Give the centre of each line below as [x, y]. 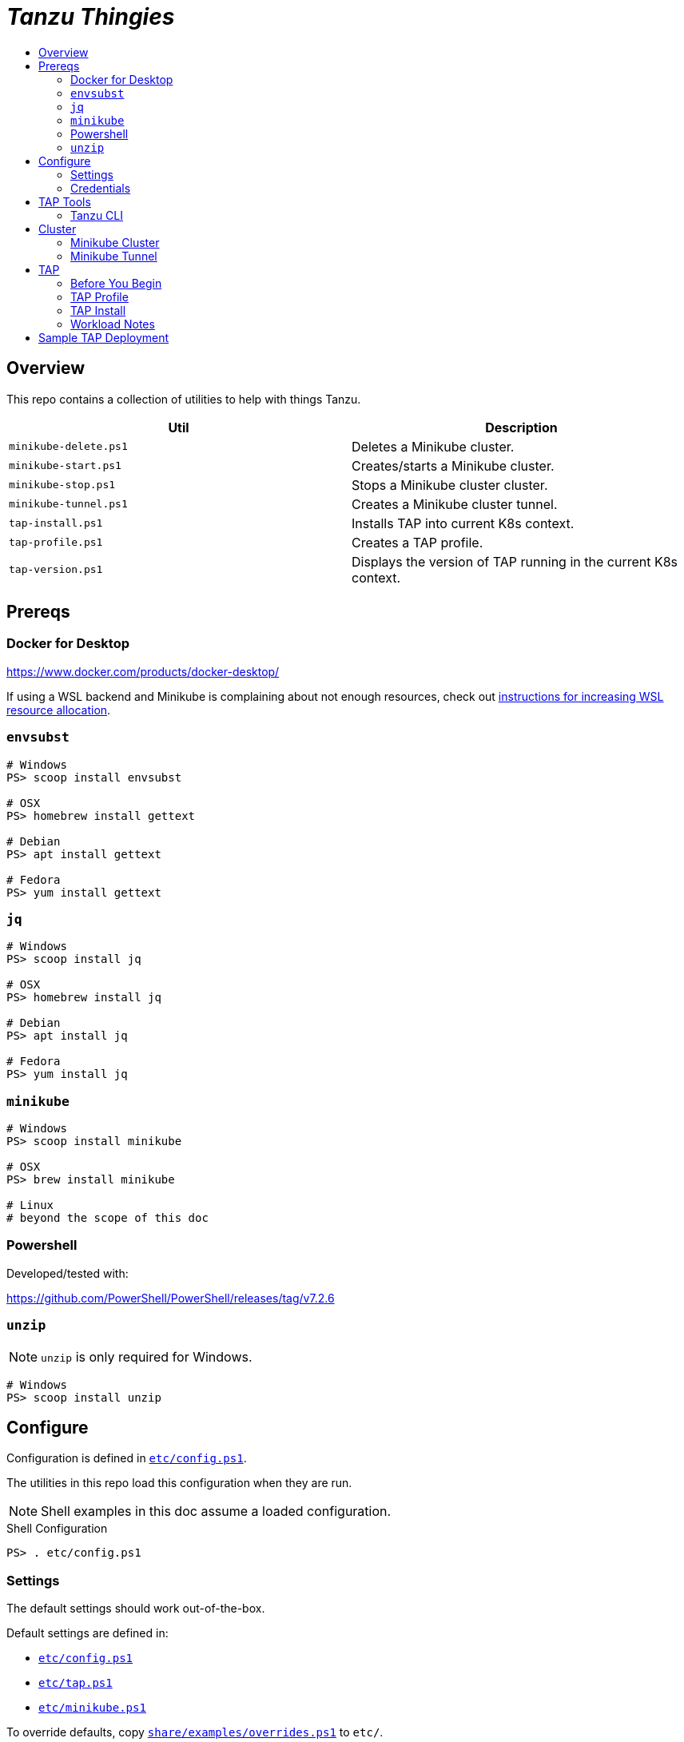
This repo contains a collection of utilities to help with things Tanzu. [184, 399]
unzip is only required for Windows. [147, 1356]
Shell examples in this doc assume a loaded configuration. [216, 1511]
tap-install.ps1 [56, 523]
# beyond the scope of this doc [107, 1218]
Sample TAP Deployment [104, 337]
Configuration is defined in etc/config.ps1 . [127, 1458]
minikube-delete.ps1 [68, 447]
